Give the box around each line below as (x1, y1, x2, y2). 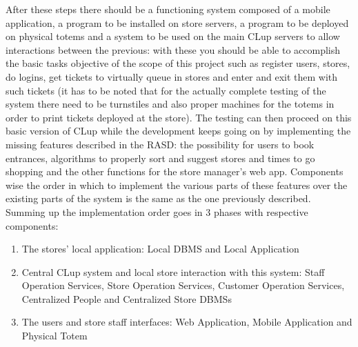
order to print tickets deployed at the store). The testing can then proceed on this (6, 110, 352, 124)
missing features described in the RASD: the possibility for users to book (6, 137, 315, 151)
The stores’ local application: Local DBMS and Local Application (21, 241, 299, 256)
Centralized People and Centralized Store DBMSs (21, 291, 232, 306)
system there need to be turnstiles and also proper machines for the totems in (6, 97, 335, 111)
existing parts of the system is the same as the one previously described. (6, 191, 311, 206)
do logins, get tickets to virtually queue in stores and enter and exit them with (6, 69, 338, 83)
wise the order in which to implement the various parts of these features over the (6, 177, 348, 192)
